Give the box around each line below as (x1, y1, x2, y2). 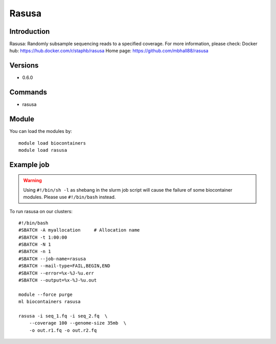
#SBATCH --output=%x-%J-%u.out (18, 278, 97, 283)
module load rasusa (18, 147, 67, 153)
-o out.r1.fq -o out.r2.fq (29, 327, 97, 333)
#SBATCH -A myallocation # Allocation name (18, 227, 140, 233)
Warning (23, 177, 42, 184)
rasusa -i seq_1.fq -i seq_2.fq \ (18, 313, 108, 319)
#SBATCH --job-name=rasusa (18, 256, 86, 262)
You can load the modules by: (9, 128, 73, 134)
